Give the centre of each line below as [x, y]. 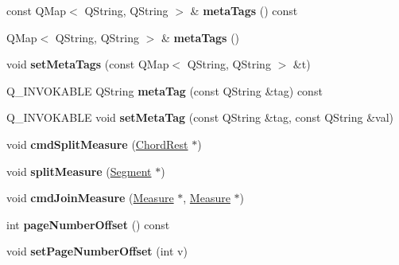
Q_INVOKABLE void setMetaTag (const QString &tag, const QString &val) [200, 117]
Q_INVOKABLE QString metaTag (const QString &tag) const [165, 90]
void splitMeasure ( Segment [79, 171]
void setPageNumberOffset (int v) [97, 251]
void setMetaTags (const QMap [88, 64]
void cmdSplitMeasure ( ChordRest [97, 144]
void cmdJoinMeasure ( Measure [90, 198]
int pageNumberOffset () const [88, 224]
